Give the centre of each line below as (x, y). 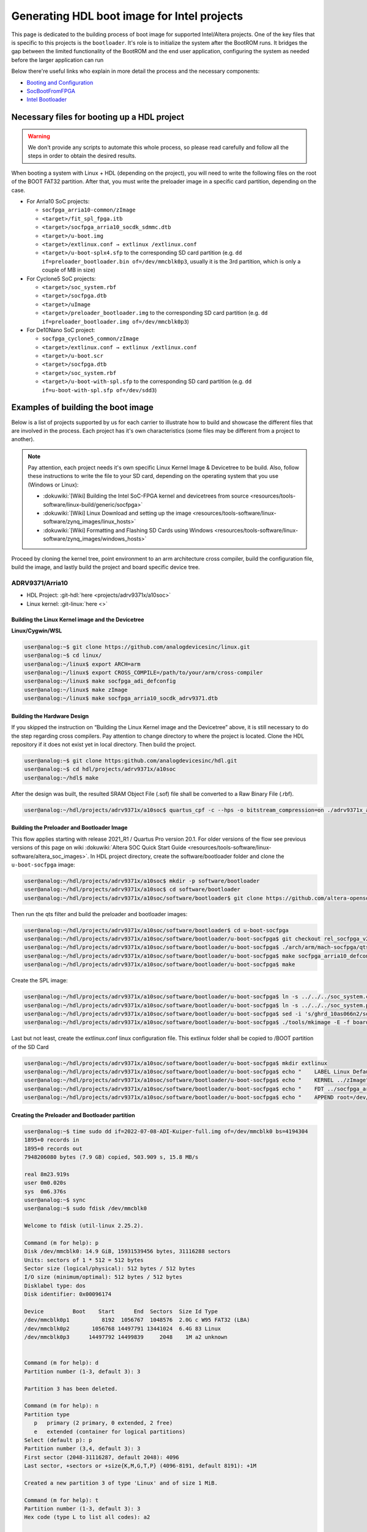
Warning (39, 136)
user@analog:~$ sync (55, 1200)
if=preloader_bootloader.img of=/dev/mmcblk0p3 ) (116, 321)
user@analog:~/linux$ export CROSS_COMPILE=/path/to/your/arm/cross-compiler (143, 673)
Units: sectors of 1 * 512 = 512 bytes (84, 1260)
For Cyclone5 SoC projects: (61, 278)
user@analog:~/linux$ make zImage (76, 690)
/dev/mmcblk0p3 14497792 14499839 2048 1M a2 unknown (126, 1337)
